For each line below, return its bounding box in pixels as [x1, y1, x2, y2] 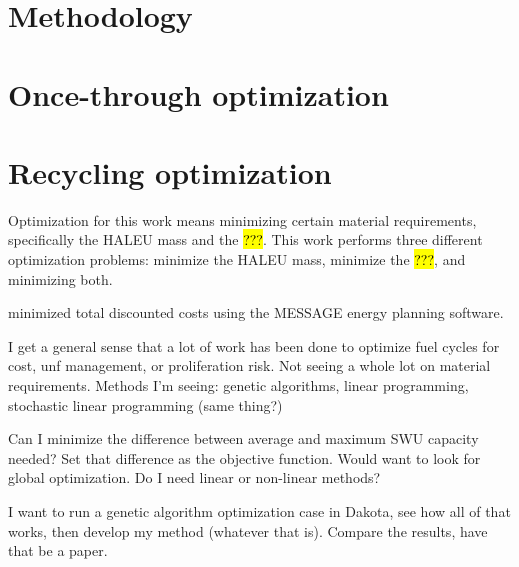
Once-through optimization [8, 73, 389, 114]
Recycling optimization [8, 151, 332, 192]
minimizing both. [8, 268, 113, 289]
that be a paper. [8, 540, 108, 561]
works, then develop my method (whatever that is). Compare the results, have [8, 520, 488, 541]
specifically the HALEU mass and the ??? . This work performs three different [8, 229, 483, 250]
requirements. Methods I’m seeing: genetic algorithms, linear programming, [8, 375, 469, 396]
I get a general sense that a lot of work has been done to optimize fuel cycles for [8, 335, 500, 356]
